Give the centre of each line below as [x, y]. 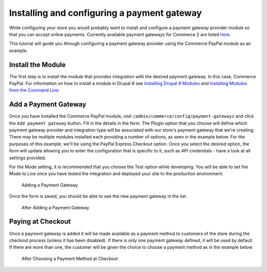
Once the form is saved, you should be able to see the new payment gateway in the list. [98, 196]
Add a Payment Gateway [48, 105]
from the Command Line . [35, 90]
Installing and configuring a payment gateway [106, 13]
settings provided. [28, 158]
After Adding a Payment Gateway [55, 207]
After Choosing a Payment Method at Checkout [70, 258]
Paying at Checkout [40, 222]
